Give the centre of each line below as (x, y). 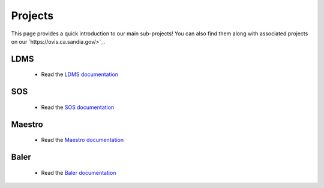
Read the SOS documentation (78, 107)
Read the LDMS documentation (80, 74)
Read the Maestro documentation (82, 140)
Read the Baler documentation (79, 172)
